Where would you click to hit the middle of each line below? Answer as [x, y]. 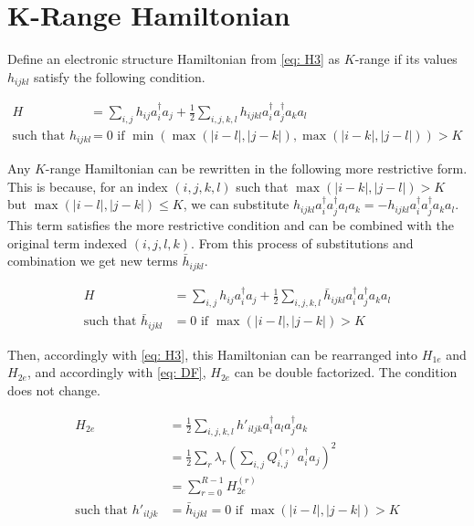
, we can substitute [236, 204]
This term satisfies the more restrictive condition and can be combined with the [231, 224]
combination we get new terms [93, 261]
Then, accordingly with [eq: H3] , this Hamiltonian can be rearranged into [213, 354]
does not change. [54, 390]
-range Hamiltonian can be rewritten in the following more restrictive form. [256, 168]
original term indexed [68, 242]
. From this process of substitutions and [302, 242]
